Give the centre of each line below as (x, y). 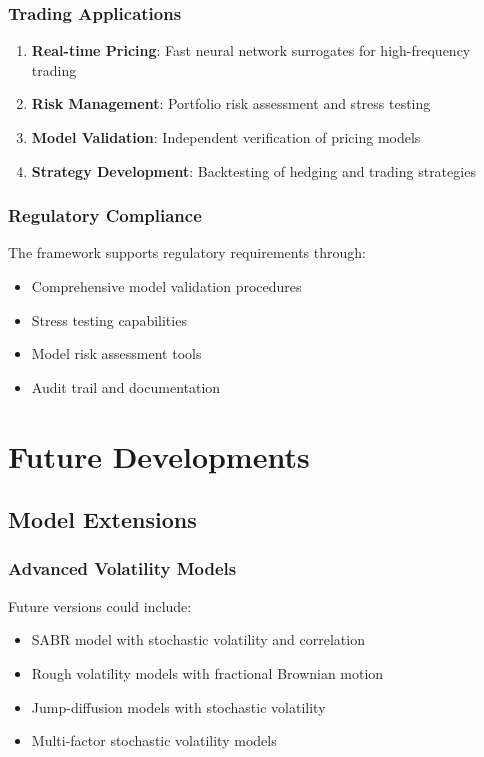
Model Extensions (102, 519)
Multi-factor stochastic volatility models (154, 740)
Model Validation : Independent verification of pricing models (226, 137)
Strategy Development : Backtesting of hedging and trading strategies (253, 170)
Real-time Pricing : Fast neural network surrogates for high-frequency (251, 50)
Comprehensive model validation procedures (166, 286)
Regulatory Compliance (105, 215)
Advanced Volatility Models (122, 568)
